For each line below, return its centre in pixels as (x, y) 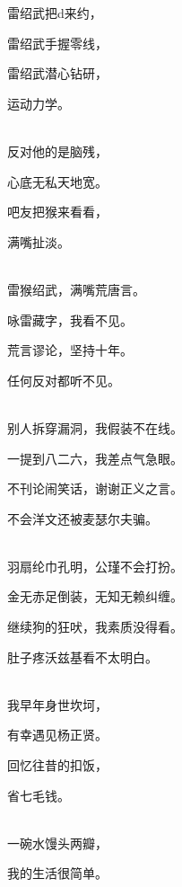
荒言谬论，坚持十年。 (70, 350)
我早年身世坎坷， (57, 704)
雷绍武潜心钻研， (57, 73)
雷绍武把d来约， (55, 13)
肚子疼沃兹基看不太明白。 (82, 656)
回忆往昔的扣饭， (57, 765)
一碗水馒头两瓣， (57, 843)
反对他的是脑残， (57, 151)
